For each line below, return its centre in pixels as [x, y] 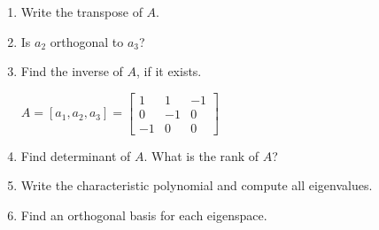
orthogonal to [87, 41]
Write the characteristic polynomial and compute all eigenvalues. [197, 185]
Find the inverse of [72, 71]
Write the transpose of [81, 11]
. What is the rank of [201, 155]
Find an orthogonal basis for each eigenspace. [144, 215]
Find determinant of [76, 155]
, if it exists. [169, 71]
